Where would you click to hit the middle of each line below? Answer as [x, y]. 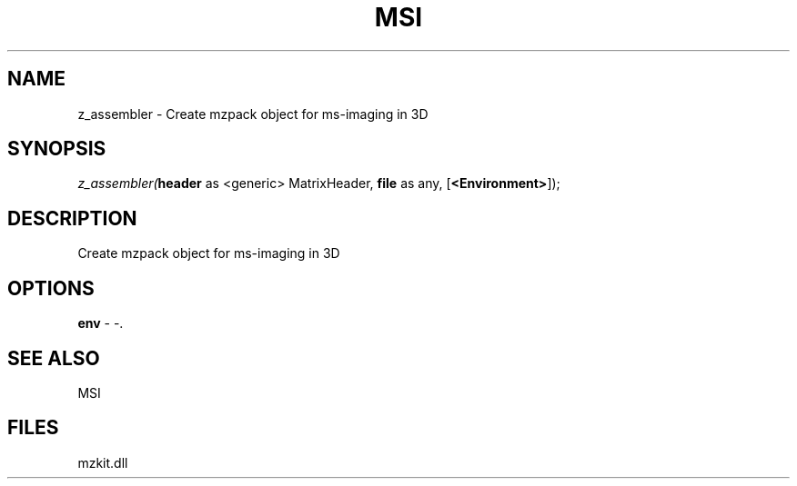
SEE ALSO [54, 358]
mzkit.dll [103, 462]
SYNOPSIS [57, 149]
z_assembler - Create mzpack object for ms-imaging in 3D [253, 114]
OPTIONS [51, 288]
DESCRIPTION [72, 218]
